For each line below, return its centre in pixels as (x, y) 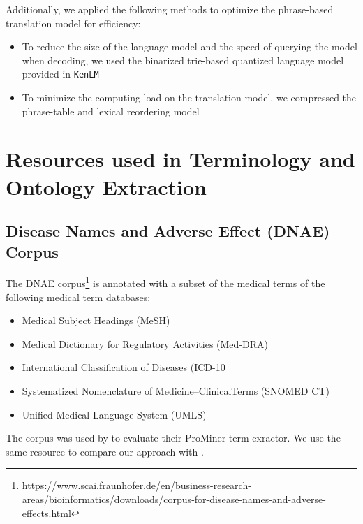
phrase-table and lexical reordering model (111, 111)
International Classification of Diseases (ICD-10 (124, 367)
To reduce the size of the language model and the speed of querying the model (190, 46)
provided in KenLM (60, 74)
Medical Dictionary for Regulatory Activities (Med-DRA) (145, 343)
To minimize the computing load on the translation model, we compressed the (189, 97)
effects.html (46, 512)
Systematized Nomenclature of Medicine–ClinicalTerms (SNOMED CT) (176, 391)
